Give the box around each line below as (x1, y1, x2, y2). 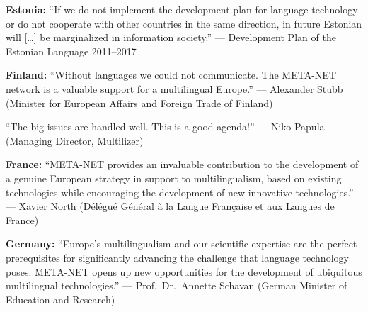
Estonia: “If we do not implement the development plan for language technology (6, 2, 358, 16)
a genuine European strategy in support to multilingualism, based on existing (6, 170, 342, 185)
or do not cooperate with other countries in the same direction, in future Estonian (6, 16, 362, 30)
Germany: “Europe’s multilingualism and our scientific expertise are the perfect (6, 236, 357, 251)
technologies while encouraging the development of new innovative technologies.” (6, 184, 354, 199)
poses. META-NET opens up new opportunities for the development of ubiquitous (6, 264, 362, 279)
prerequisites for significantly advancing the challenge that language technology (6, 250, 349, 264)
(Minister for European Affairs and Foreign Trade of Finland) (6, 95, 273, 110)
